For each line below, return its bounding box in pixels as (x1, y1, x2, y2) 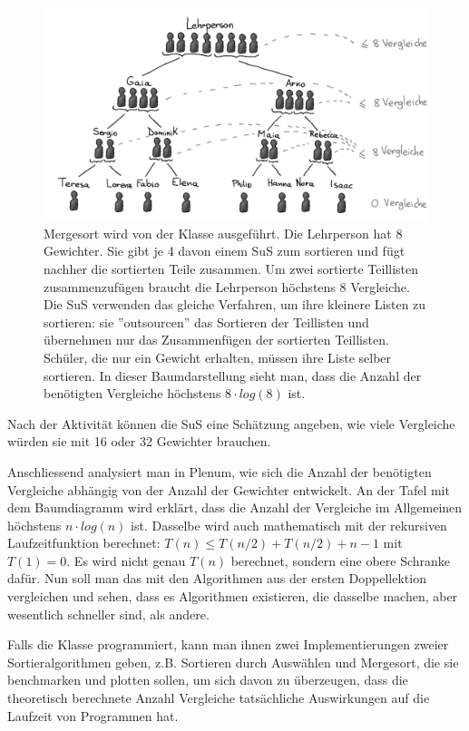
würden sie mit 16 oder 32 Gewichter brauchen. (7, 432, 271, 451)
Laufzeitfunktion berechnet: (7, 533, 161, 552)
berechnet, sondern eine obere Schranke (230, 551, 451, 570)
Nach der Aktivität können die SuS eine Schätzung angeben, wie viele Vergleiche (7, 414, 455, 433)
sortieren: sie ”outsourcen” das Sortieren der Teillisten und (44, 312, 369, 331)
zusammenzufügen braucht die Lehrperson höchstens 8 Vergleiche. (44, 277, 410, 296)
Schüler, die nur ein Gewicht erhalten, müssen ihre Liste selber (44, 347, 392, 366)
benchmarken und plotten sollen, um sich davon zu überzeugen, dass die (7, 670, 408, 689)
